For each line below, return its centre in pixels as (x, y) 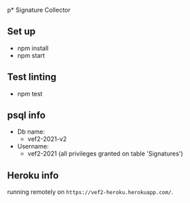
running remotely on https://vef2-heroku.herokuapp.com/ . (91, 192)
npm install (33, 48)
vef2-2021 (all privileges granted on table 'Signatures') (105, 153)
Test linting (32, 77)
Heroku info (33, 175)
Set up (21, 31)
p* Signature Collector (39, 10)
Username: (33, 147)
